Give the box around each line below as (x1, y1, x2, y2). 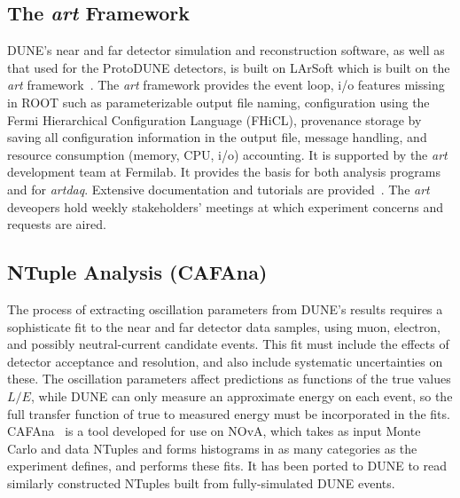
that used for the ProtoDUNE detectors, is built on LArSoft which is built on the (7, 58, 450, 76)
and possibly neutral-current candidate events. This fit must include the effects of (7, 335, 449, 353)
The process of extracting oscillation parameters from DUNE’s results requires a (7, 299, 443, 318)
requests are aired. (7, 215, 106, 233)
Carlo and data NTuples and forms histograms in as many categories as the (7, 439, 417, 457)
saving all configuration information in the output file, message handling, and (7, 128, 427, 146)
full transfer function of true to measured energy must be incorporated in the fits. (7, 404, 450, 423)
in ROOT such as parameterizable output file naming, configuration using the (7, 92, 430, 111)
